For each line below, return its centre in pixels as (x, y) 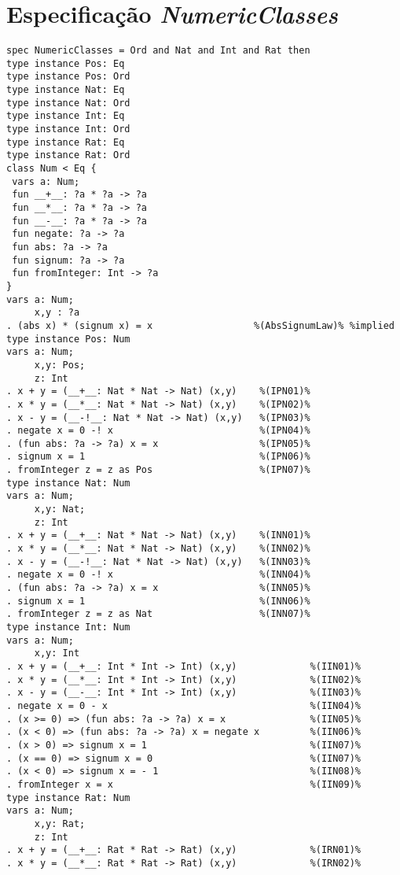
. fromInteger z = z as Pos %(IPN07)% (158, 470)
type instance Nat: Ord (68, 103)
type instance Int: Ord (68, 129)
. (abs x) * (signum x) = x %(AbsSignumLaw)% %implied (200, 325)
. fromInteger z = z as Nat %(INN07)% (158, 614)
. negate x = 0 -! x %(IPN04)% (158, 431)
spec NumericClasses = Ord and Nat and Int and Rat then (158, 51)
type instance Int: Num (68, 627)
